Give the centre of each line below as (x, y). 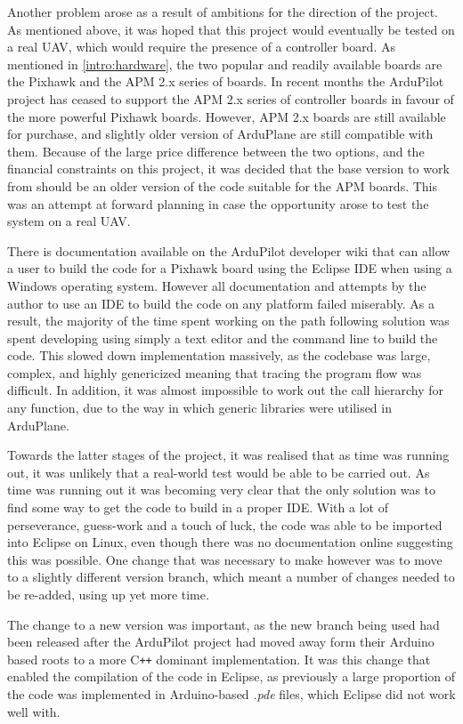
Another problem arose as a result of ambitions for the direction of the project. (223, 12)
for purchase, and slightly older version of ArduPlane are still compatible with (220, 134)
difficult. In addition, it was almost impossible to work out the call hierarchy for (226, 390)
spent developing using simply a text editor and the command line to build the (223, 338)
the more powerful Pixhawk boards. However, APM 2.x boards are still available (227, 116)
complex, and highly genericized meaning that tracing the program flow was (215, 372)
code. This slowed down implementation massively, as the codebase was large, (219, 355)
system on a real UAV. (69, 221)
